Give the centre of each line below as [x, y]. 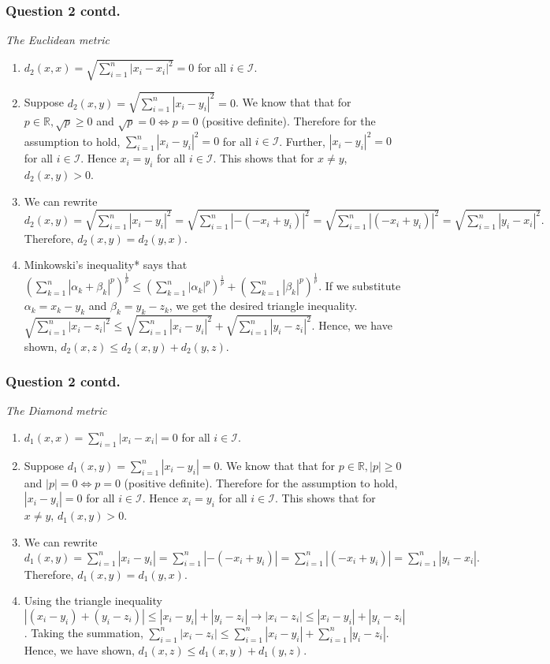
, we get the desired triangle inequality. [263, 306]
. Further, [302, 141]
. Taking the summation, [84, 632]
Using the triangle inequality [93, 601]
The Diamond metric [56, 410]
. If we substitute [360, 286]
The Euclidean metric [58, 40]
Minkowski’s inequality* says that [106, 265]
